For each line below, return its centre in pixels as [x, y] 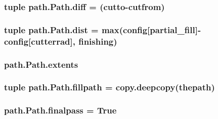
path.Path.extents [41, 64]
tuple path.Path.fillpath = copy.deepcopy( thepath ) [110, 87]
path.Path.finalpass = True [60, 110]
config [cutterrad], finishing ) [61, 41]
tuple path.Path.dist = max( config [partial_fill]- [103, 29]
